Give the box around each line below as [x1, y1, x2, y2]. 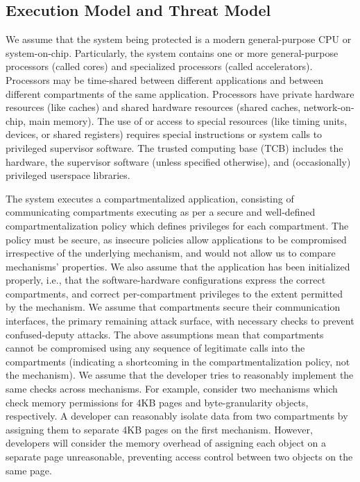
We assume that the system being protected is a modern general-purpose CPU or [6, 32, 352, 46]
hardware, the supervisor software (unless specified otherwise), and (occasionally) [6, 154, 351, 169]
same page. [6, 463, 52, 477]
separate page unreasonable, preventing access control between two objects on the [6, 449, 353, 464]
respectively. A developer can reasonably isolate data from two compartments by [6, 408, 348, 423]
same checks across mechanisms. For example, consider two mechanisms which [6, 381, 338, 396]
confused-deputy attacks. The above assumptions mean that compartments [6, 327, 324, 341]
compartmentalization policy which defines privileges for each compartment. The [6, 218, 349, 232]
